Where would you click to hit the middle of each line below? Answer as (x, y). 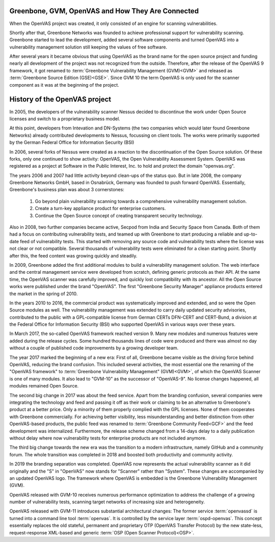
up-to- (251, 234)
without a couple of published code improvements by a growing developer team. (94, 348)
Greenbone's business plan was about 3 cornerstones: (67, 190)
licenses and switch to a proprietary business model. (65, 119)
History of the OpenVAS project (60, 99)
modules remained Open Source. (44, 386)
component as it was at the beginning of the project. (64, 85)
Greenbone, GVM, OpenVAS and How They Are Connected (104, 11)
